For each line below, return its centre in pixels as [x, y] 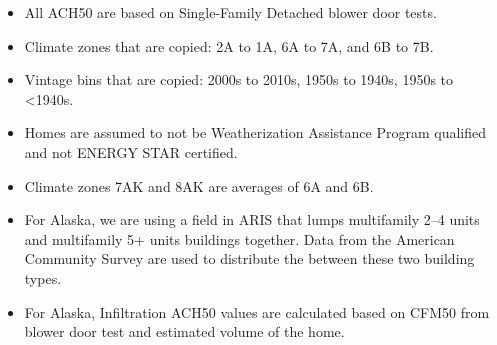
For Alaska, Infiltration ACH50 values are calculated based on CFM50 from [257, 311]
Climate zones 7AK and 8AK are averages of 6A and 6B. [199, 185]
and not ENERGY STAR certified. [131, 151]
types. [43, 277]
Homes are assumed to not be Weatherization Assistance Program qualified [255, 132]
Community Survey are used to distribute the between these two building [249, 258]
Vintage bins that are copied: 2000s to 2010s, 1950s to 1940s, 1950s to [239, 79]
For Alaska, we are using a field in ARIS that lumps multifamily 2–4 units [252, 219]
